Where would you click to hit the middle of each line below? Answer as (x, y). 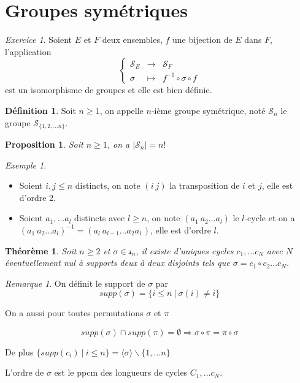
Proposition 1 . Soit (44, 144)
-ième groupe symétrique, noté (208, 110)
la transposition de (205, 185)
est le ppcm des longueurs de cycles (121, 372)
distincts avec (100, 218)
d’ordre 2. (38, 197)
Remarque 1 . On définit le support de (75, 283)
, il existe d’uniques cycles (185, 250)
